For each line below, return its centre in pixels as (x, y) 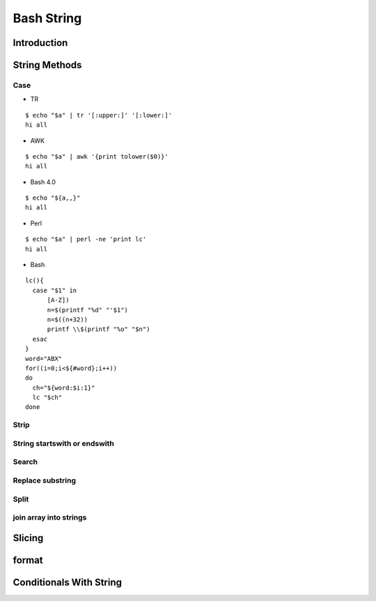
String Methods (47, 65)
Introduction (40, 43)
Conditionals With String (67, 582)
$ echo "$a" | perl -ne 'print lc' (86, 239)
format (28, 560)
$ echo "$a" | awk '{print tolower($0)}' (97, 156)
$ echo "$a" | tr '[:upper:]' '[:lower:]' (99, 115)
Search (25, 462)
